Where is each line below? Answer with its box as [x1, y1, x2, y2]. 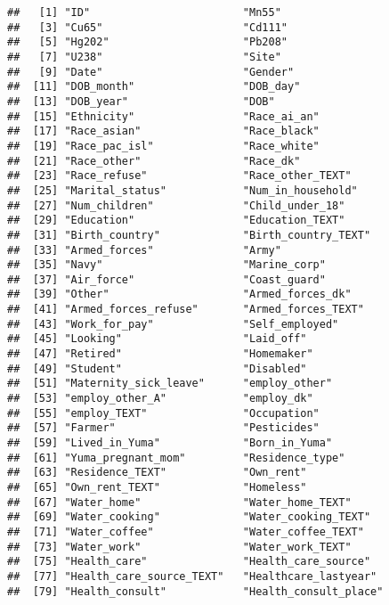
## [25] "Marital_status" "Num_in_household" [7, 184, 358, 197]
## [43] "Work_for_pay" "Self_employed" [7, 317, 339, 331]
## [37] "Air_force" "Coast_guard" [7, 273, 326, 286]
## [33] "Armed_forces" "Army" [7, 243, 281, 257]
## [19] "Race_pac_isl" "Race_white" [7, 139, 320, 152]
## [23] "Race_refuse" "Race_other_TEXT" [7, 169, 352, 183]
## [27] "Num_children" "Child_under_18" [7, 199, 345, 212]
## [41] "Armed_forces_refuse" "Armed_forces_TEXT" [7, 303, 364, 316]
